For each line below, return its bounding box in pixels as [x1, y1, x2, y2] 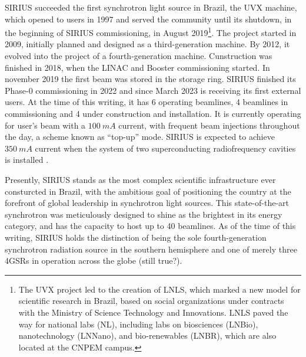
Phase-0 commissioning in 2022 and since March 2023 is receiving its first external [5, 84, 301, 96]
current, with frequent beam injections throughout [118, 119, 300, 131]
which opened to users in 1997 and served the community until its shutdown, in [5, 12, 292, 25]
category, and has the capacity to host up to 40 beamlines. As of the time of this [5, 220, 296, 232]
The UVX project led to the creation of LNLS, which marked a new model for [18, 283, 301, 295]
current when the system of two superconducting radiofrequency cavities [35, 142, 296, 154]
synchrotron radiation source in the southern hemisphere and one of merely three [5, 243, 297, 255]
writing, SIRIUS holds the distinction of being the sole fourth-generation [5, 231, 267, 243]
